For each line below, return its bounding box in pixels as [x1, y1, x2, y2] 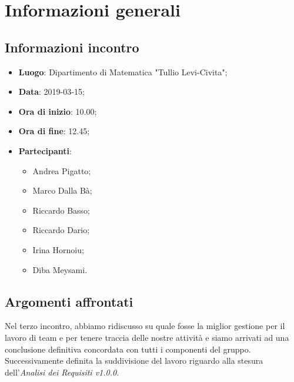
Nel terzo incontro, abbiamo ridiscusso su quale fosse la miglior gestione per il [5, 320, 285, 332]
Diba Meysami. [32, 263, 88, 275]
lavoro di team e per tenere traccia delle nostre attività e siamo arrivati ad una [5, 331, 289, 343]
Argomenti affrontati [5, 292, 133, 310]
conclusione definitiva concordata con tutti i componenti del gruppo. [5, 343, 251, 355]
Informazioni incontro [5, 38, 139, 56]
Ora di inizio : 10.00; [18, 105, 97, 117]
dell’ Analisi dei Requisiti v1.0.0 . [5, 366, 119, 378]
